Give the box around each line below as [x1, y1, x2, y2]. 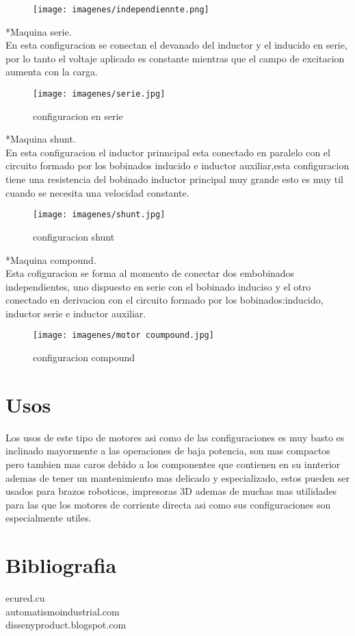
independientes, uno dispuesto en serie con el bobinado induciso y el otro [5, 279, 311, 293]
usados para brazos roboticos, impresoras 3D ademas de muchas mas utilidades [5, 484, 337, 498]
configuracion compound [33, 350, 135, 365]
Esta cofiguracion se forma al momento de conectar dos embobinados [5, 266, 295, 280]
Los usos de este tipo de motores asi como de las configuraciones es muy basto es [5, 430, 345, 444]
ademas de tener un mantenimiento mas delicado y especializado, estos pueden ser [5, 470, 350, 485]
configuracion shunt [33, 229, 115, 243]
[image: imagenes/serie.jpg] [33, 89, 166, 99]
